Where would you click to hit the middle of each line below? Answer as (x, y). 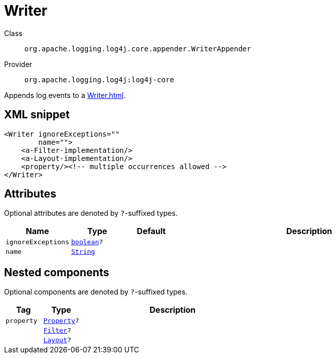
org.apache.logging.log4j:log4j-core (99, 79)
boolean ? (87, 242)
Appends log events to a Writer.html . (65, 95)
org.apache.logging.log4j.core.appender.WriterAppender (138, 48)
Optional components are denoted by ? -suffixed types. (96, 292)
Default (151, 231)
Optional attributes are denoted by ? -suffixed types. (91, 213)
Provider (18, 64)
